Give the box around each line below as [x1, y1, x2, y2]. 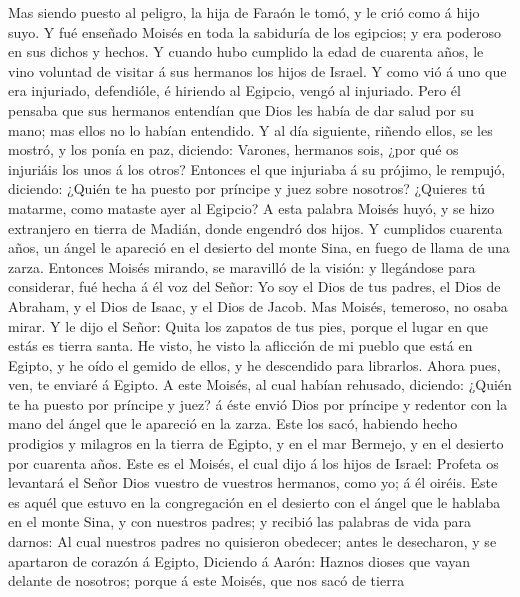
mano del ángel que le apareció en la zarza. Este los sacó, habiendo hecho [8, 413, 458, 434]
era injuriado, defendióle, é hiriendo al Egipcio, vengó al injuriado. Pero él [8, 80, 461, 101]
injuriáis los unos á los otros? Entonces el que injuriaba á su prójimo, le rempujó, [8, 158, 506, 179]
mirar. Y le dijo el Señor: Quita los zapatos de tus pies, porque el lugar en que [8, 315, 489, 336]
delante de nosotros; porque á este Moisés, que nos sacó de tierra [8, 570, 405, 591]
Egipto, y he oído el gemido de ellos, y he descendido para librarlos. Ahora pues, [8, 354, 501, 375]
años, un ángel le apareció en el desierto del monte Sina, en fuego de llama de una [8, 237, 510, 258]
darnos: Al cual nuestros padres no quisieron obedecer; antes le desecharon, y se [8, 531, 497, 552]
